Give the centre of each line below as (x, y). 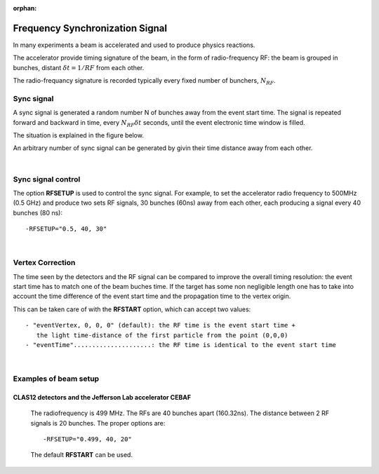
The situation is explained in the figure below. (78, 135)
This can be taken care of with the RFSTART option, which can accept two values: (132, 309)
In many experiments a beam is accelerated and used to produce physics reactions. (134, 45)
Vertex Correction (44, 263)
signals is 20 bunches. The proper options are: (98, 423)
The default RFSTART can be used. (82, 455)
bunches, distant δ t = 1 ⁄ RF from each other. (79, 67)
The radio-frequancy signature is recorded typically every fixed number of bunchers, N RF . (145, 81)
